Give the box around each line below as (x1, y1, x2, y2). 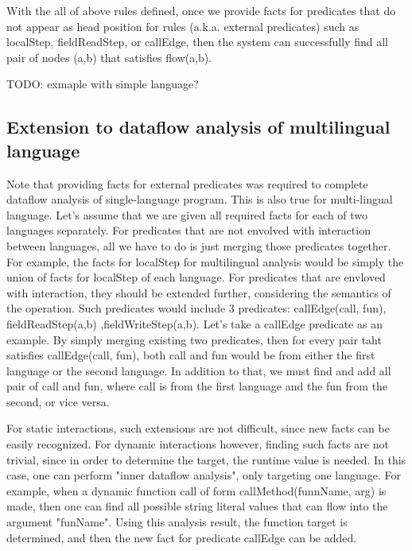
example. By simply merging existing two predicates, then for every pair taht (6, 331, 382, 347)
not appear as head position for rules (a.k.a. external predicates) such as (6, 17, 360, 34)
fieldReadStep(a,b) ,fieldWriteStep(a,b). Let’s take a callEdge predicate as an (6, 315, 383, 332)
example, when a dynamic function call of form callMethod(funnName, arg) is (6, 482, 387, 499)
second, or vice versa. (6, 393, 110, 409)
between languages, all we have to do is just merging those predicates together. (6, 237, 391, 254)
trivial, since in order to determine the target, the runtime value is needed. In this (6, 451, 406, 468)
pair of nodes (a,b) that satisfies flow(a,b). (6, 49, 212, 65)
